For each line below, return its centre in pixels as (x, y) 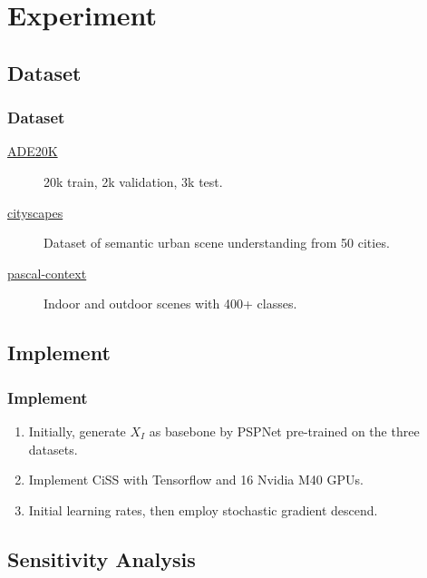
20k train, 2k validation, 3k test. (133, 181)
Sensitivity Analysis (102, 558)
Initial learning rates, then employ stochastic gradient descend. (203, 509)
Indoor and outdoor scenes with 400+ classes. (170, 304)
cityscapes (35, 212)
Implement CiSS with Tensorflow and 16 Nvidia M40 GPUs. (196, 480)
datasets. (53, 449)
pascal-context (47, 273)
